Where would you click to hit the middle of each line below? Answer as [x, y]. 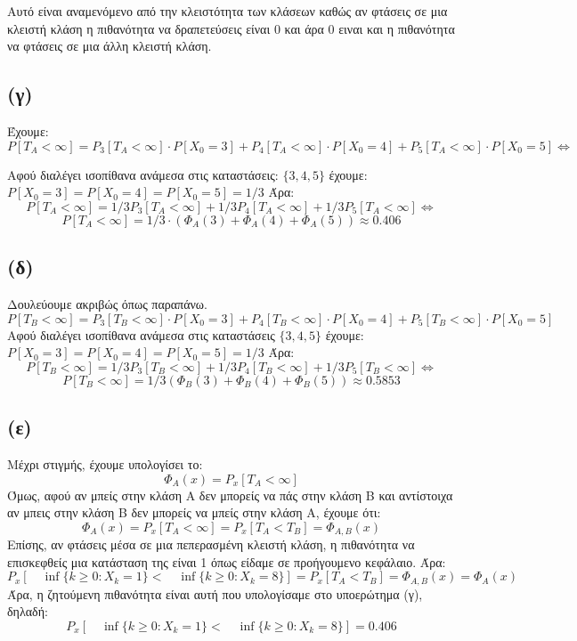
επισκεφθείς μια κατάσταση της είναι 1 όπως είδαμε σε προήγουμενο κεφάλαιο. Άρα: [227, 561]
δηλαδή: [28, 611]
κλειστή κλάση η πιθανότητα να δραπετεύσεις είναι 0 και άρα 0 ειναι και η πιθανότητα [231, 28]
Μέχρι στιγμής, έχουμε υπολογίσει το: [105, 463]
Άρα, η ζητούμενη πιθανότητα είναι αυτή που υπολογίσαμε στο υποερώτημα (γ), [215, 593]
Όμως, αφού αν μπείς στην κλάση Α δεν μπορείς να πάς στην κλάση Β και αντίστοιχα [230, 495]
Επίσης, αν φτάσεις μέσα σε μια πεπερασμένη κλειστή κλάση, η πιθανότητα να [211, 544]
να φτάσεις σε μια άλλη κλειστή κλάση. [110, 46]
